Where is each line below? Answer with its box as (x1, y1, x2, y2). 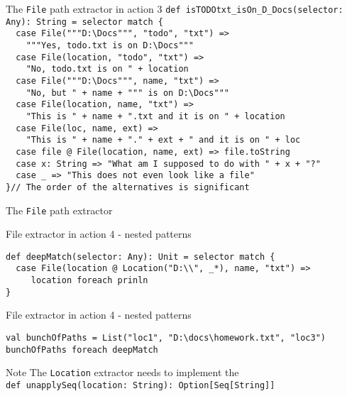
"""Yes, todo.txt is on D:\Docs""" (26, 40, 194, 50)
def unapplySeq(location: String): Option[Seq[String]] (6, 380, 275, 390)
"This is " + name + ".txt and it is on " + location (26, 111, 285, 121)
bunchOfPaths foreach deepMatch (6, 344, 158, 355)
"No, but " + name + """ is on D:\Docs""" (26, 87, 229, 98)
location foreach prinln (31, 275, 148, 286)
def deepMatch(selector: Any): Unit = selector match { (6, 251, 275, 262)
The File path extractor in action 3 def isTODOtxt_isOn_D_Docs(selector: (6, 1, 343, 16)
